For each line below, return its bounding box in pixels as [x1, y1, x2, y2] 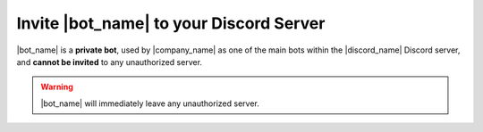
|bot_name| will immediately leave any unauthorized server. [40, 98, 259, 109]
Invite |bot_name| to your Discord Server [16, 13, 326, 33]
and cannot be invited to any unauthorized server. [16, 56, 203, 67]
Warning [40, 81, 73, 93]
